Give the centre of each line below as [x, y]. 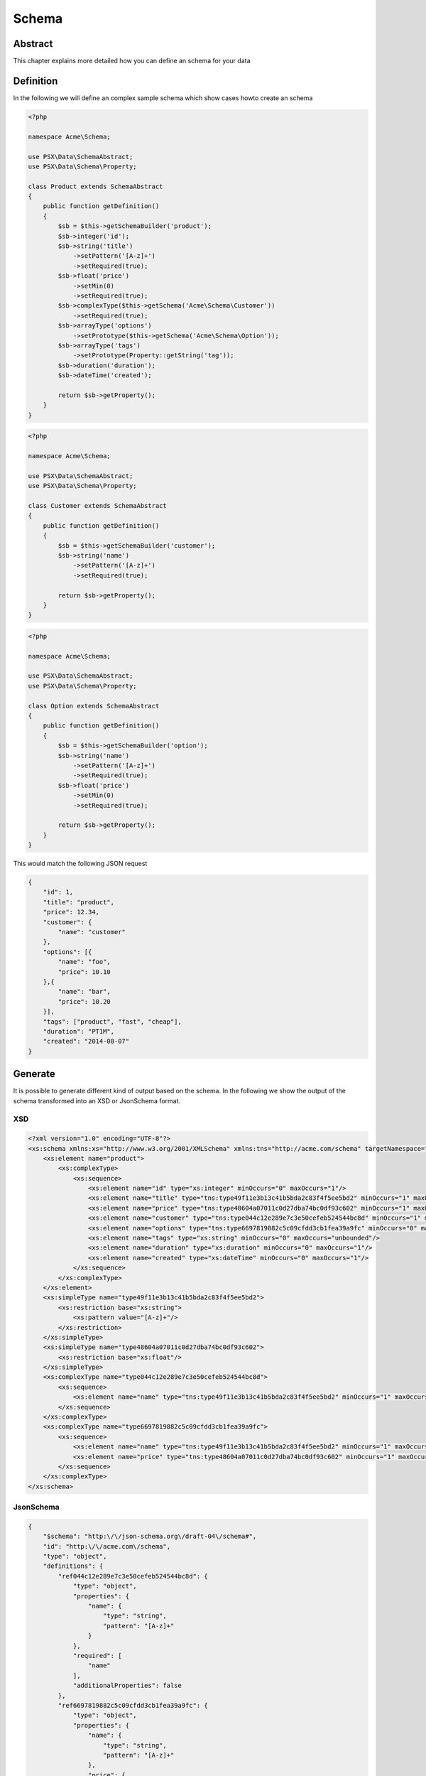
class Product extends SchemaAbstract [95, 186]
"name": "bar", [84, 992]
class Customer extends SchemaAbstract [97, 505]
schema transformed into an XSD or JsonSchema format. [97, 1100]
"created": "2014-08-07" [86, 1041]
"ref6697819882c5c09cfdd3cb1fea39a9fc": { [133, 1705]
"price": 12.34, [71, 912]
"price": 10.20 [84, 1001]
